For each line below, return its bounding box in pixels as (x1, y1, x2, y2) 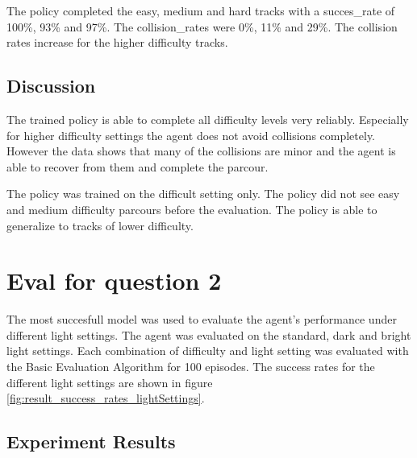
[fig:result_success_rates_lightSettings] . (6, 390, 205, 406)
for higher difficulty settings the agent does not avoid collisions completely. (6, 126, 376, 143)
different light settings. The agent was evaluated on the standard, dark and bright (6, 326, 411, 343)
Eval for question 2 (6, 264, 222, 297)
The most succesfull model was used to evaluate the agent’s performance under (6, 311, 397, 328)
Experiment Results (6, 429, 176, 454)
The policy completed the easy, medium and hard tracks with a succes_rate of (6, 2, 395, 19)
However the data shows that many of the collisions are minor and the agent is (6, 142, 396, 159)
